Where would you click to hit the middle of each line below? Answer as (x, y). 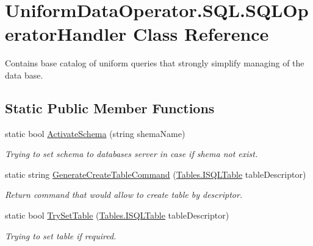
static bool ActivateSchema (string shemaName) (95, 133)
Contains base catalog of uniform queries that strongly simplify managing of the (155, 63)
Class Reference (201, 34)
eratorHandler (66, 34)
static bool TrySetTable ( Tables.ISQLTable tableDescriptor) (117, 215)
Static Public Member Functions (110, 107)
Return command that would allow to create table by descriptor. (124, 195)
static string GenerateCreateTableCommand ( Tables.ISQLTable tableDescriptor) (156, 174)
